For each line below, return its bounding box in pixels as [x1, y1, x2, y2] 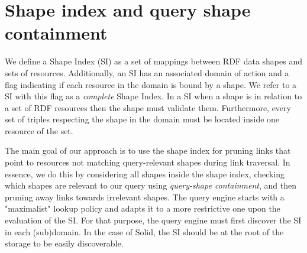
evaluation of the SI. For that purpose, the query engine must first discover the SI [5, 214, 302, 226]
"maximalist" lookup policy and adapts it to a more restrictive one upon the [5, 202, 280, 215]
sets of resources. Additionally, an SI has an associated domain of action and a [5, 66, 289, 79]
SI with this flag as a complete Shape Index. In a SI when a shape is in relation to [5, 90, 302, 102]
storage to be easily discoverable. [5, 237, 124, 249]
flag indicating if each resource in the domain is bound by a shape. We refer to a [5, 78, 297, 90]
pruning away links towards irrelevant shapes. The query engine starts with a [5, 190, 285, 203]
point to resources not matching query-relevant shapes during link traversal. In [5, 156, 290, 168]
